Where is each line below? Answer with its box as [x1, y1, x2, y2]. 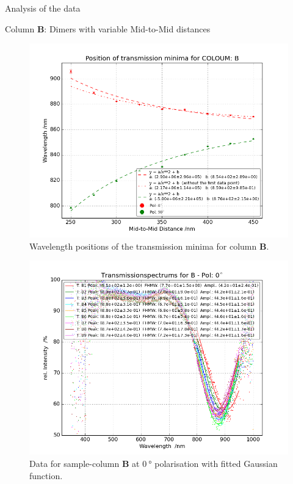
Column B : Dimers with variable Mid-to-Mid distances [5, 22, 211, 35]
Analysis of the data [5, 2, 81, 14]
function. [29, 469, 63, 482]
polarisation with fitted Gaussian [154, 457, 278, 469]
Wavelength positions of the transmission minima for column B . [29, 239, 269, 252]
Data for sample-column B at [29, 457, 140, 469]
